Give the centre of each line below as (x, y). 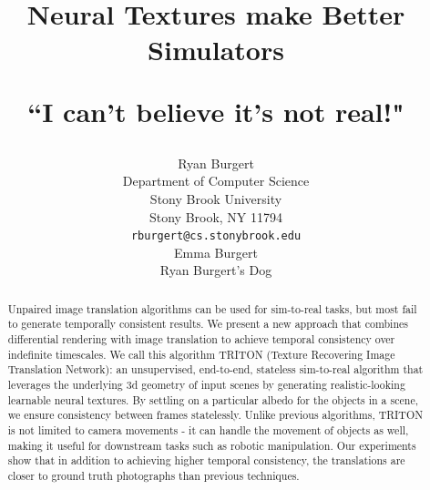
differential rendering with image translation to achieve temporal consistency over (201, 339)
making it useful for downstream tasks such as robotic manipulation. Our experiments (212, 445)
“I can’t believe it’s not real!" (216, 111)
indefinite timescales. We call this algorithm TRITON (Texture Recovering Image (201, 354)
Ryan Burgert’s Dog (216, 270)
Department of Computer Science (216, 181)
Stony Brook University (216, 198)
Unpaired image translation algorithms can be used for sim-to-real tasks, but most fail (212, 308)
